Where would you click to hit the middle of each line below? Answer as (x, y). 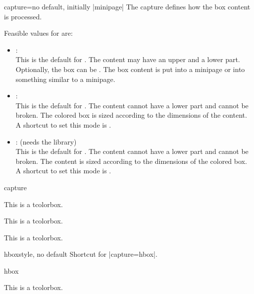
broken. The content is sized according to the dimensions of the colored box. (131, 161)
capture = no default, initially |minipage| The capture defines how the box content (127, 6)
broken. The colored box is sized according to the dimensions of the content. (131, 115)
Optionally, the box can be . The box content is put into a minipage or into (130, 69)
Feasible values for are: (38, 33)
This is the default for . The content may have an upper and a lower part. (128, 59)
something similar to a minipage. (65, 79)
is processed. (23, 16)
